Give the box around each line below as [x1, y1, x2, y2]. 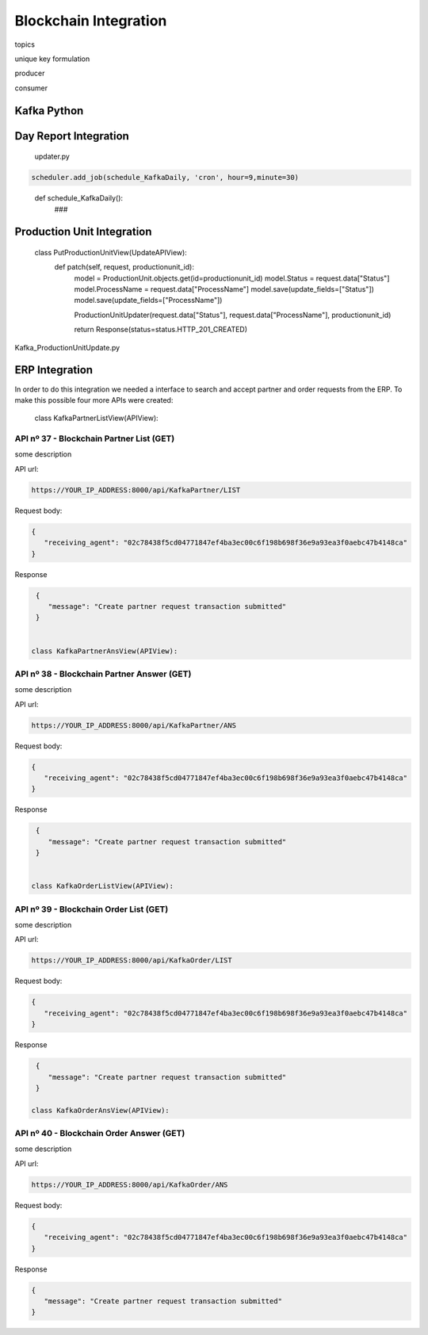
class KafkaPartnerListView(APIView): [34, 413, 159, 423]
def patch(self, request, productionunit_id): [54, 262, 194, 272]
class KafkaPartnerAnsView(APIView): [31, 646, 178, 656]
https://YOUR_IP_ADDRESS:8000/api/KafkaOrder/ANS [31, 1180, 228, 1189]
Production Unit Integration [14, 225, 152, 239]
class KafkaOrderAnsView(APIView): [31, 1106, 170, 1115]
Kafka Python [14, 104, 84, 117]
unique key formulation [14, 54, 90, 63]
